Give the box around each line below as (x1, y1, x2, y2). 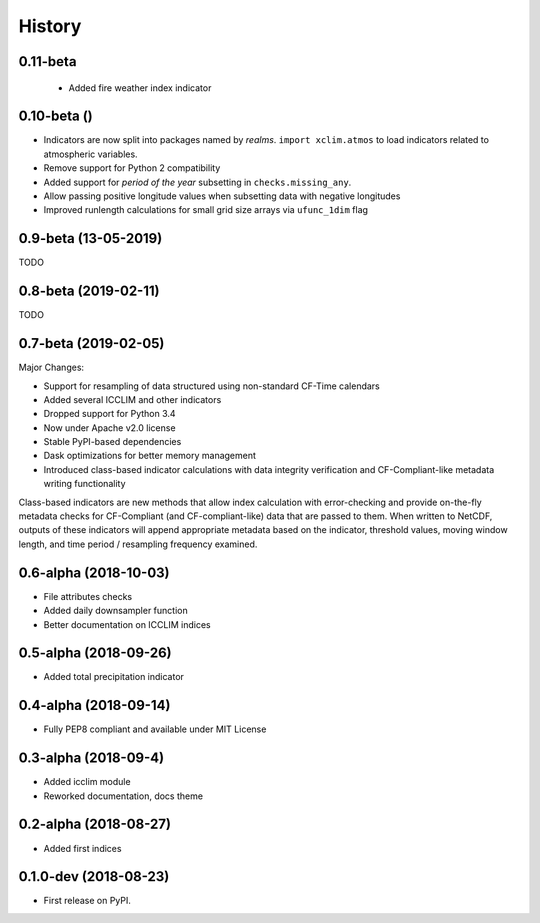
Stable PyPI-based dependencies (43, 436, 182, 448)
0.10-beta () (18, 108, 94, 125)
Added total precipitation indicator (43, 671, 185, 683)
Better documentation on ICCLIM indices (43, 618, 211, 630)
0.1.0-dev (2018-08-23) (18, 868, 170, 885)
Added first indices (43, 842, 122, 854)
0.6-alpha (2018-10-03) (18, 564, 170, 581)
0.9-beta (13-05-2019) (18, 230, 163, 247)
